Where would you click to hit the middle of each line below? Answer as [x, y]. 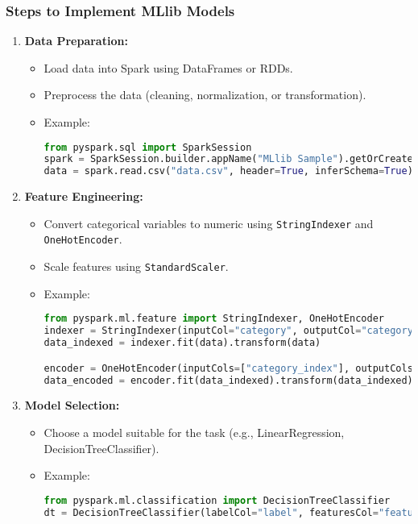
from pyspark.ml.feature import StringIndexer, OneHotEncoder [214, 319]
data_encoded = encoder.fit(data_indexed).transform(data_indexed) [228, 380]
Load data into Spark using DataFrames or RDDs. [168, 67]
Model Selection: [72, 405]
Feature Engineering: [84, 196]
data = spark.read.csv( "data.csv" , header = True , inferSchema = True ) [228, 171]
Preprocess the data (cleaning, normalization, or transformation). [205, 95]
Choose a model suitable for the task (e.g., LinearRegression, [194, 432]
